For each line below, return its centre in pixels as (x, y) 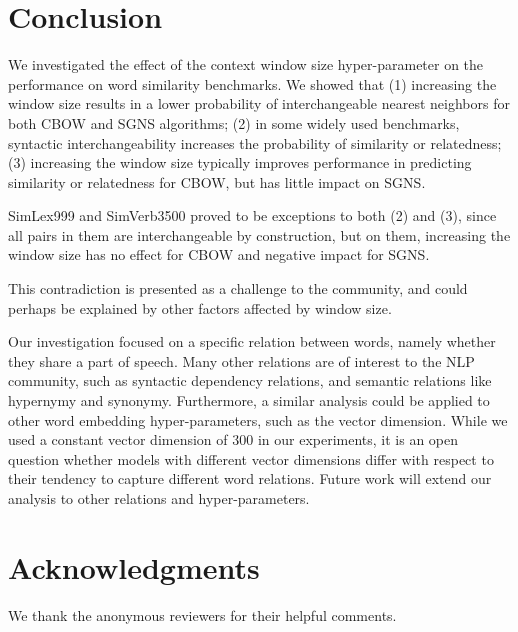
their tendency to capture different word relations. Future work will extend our (250, 478)
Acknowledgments (134, 566)
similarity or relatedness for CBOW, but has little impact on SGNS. (217, 181)
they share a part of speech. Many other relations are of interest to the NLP (241, 360)
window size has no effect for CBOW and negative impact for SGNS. (219, 254)
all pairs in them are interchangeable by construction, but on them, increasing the (259, 234)
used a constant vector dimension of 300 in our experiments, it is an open (233, 439)
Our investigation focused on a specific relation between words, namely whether (252, 341)
